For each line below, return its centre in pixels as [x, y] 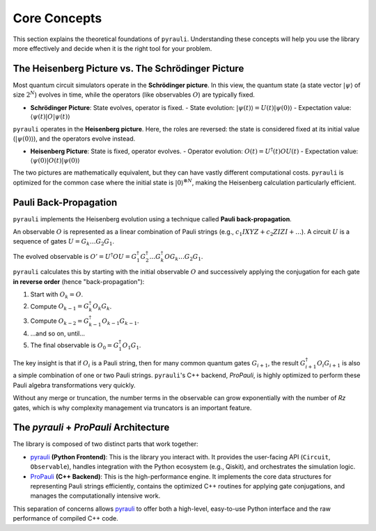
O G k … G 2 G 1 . [184, 257]
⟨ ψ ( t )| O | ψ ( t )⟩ [50, 117]
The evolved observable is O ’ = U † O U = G [75, 256]
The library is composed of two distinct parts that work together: [105, 444]
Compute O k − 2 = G [60, 322]
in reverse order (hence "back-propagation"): [79, 281]
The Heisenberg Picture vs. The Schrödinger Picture [128, 69]
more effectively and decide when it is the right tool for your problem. [112, 48]
